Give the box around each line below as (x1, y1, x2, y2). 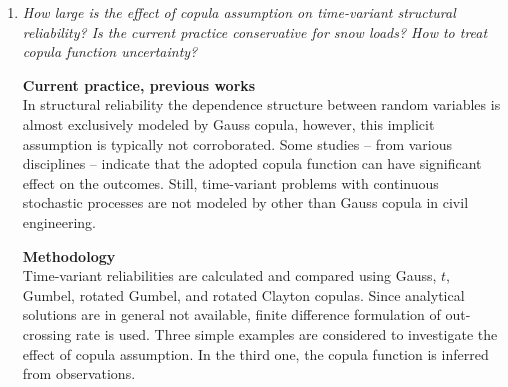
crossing (22, 323, 72, 344)
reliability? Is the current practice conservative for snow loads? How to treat (22, 21, 488, 42)
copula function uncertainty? (22, 41, 198, 62)
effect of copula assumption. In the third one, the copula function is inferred (22, 343, 489, 364)
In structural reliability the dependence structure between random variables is (22, 94, 501, 115)
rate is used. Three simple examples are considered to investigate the (75, 323, 498, 344)
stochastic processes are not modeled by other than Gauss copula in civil (22, 192, 469, 213)
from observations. (22, 363, 136, 384)
